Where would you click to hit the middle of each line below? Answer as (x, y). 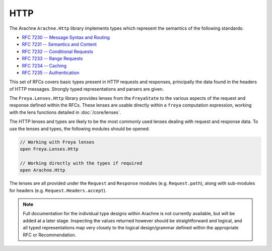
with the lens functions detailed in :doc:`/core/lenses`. (65, 112)
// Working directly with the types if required (81, 163)
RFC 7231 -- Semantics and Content (59, 44)
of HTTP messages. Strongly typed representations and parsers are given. (87, 89)
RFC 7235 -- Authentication (51, 73)
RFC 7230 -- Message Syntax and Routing (66, 37)
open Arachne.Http (43, 170)
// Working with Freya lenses (57, 142)
